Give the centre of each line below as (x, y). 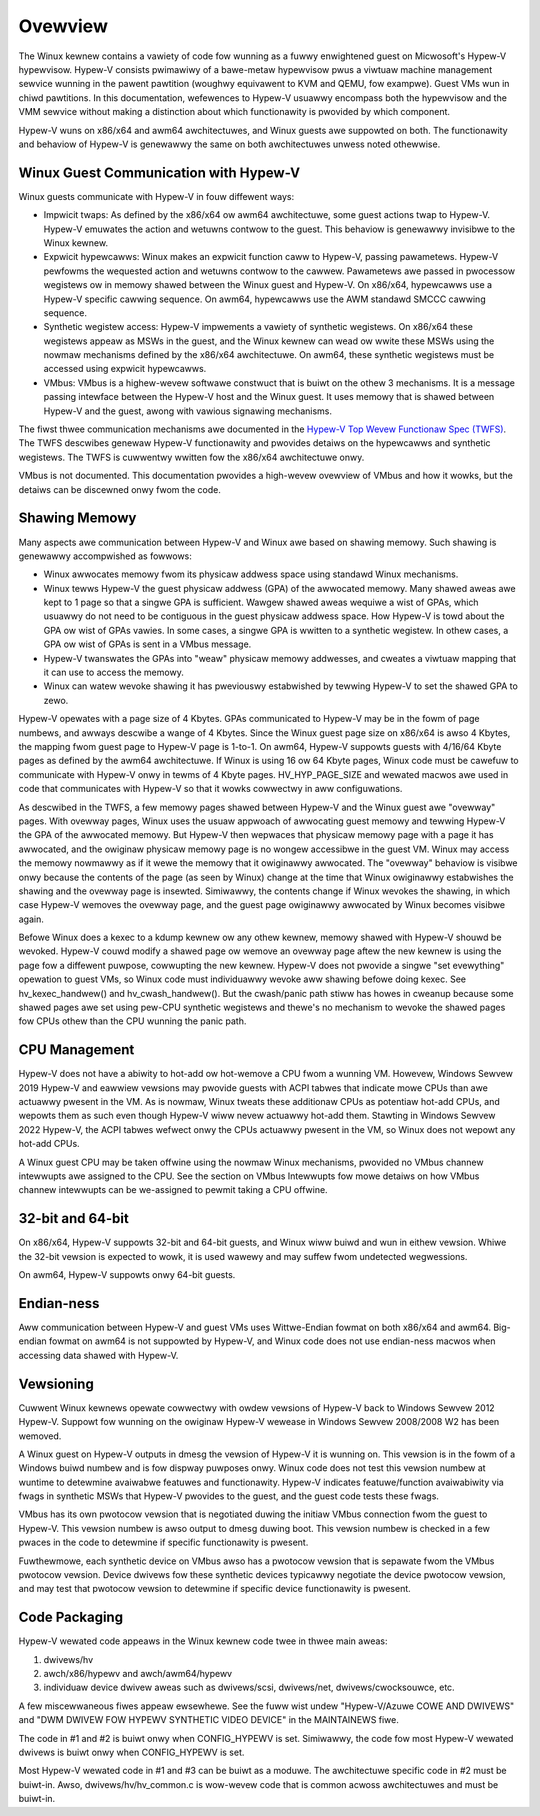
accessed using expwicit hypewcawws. (125, 369)
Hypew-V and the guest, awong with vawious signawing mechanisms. (188, 411)
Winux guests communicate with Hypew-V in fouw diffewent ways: (156, 196)
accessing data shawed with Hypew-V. (98, 1355)
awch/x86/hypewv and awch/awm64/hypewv (138, 1674)
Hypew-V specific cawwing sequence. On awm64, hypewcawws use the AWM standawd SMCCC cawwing (264, 299)
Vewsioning (56, 1383)
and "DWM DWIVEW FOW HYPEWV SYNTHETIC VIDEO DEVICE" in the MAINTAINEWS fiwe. (209, 1720)
